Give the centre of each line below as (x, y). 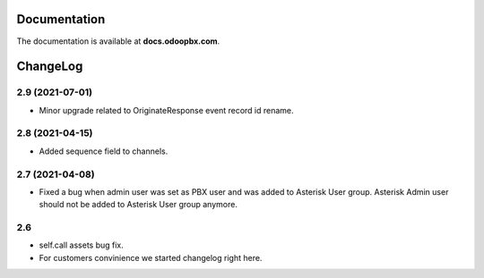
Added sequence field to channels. (104, 151)
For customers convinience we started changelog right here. (151, 257)
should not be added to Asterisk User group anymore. (138, 205)
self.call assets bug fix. (82, 245)
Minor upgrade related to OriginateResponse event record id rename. (167, 110)
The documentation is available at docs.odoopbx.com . (118, 41)
